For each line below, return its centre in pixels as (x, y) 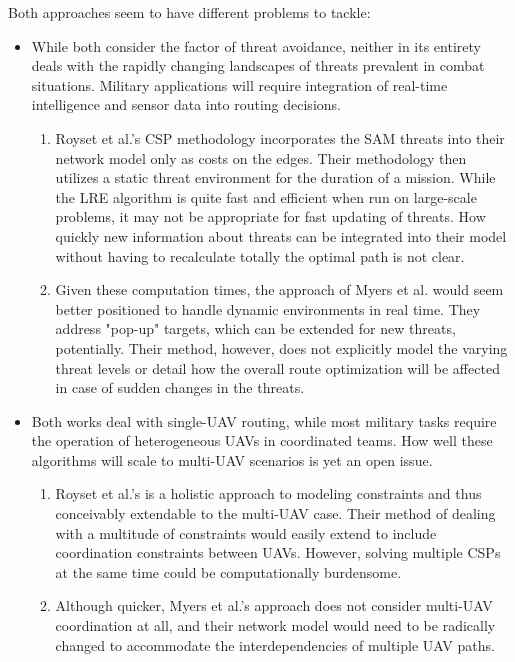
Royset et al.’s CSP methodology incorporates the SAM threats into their (280, 137)
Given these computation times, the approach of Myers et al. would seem (279, 289)
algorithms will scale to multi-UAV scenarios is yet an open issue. (232, 459)
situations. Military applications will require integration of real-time (239, 84)
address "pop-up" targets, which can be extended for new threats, (255, 328)
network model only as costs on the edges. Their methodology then (261, 157)
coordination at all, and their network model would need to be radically (275, 625)
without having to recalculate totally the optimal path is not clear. (260, 255)
